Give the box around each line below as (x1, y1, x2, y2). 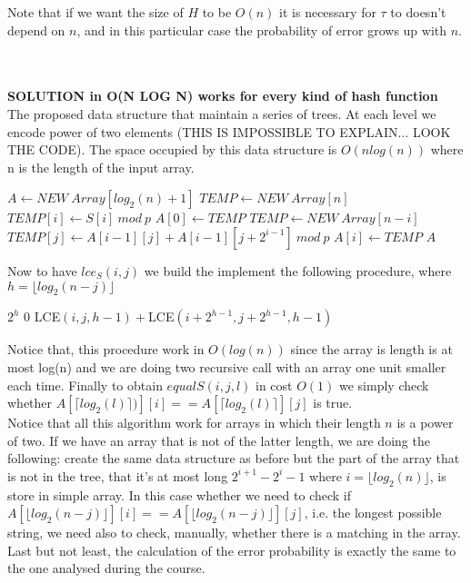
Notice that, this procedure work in (7, 340, 205, 359)
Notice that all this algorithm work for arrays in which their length (7, 413, 381, 432)
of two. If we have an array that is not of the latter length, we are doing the (7, 430, 430, 450)
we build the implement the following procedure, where (144, 261, 452, 280)
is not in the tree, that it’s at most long (7, 466, 228, 485)
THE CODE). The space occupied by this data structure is (7, 140, 337, 159)
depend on (7, 20, 65, 39)
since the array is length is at (290, 340, 453, 359)
